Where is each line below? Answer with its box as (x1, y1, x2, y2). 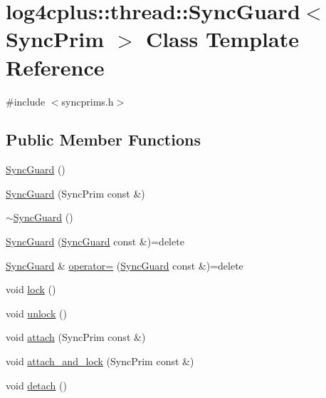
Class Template (145, 24, 299, 53)
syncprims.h (61, 93, 114, 108)
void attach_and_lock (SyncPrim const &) (6, 354, 194, 369)
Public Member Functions (6, 128, 201, 150)
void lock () (6, 282, 56, 297)
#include (6, 93, 46, 108)
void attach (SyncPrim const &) (6, 330, 146, 345)
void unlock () (6, 305, 67, 320)
